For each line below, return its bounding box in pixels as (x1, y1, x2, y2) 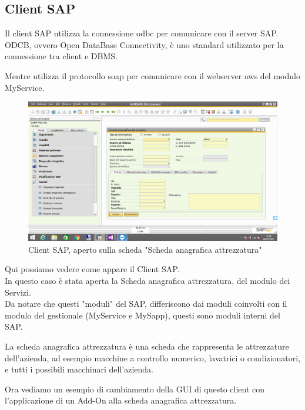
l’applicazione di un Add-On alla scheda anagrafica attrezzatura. (5, 394, 237, 406)
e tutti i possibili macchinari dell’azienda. (5, 363, 153, 375)
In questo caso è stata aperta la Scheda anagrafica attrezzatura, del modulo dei (5, 275, 290, 287)
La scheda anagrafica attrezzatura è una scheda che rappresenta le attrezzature (5, 340, 289, 352)
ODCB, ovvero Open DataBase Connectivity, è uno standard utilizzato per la (5, 38, 284, 50)
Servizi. (5, 286, 31, 298)
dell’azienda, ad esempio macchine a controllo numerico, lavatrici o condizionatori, (5, 351, 301, 364)
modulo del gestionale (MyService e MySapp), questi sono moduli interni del (5, 309, 280, 321)
